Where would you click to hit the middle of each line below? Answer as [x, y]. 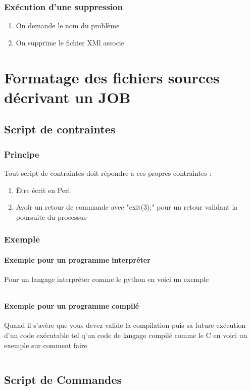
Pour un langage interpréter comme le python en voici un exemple [107, 279]
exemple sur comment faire [46, 345]
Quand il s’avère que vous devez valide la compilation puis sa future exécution [125, 325]
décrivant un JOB [67, 97]
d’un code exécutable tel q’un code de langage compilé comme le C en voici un [126, 335]
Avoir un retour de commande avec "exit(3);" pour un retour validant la [127, 207]
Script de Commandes [63, 379]
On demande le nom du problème [68, 26]
